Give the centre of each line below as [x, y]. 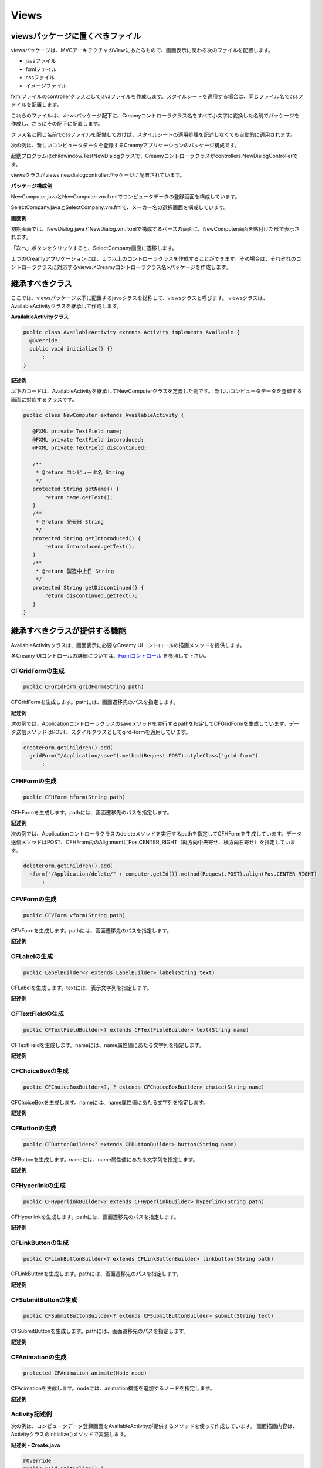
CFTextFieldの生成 [38, 1014]
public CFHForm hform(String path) [74, 797]
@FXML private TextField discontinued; [90, 448]
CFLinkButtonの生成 [40, 1243]
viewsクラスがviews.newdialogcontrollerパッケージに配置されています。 [98, 175]
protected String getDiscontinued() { [88, 587]
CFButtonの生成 [34, 1128]
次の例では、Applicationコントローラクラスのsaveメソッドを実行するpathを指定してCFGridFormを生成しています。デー [155, 724]
